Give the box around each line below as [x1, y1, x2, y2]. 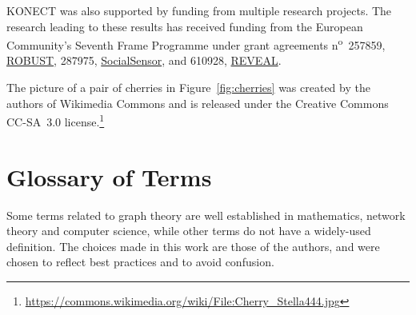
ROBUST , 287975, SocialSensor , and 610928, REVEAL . [6, 52, 282, 69]
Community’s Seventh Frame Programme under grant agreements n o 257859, [6, 34, 386, 53]
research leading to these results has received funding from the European [6, 18, 363, 34]
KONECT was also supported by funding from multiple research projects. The [6, 2, 392, 18]
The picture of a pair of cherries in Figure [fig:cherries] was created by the [6, 79, 370, 96]
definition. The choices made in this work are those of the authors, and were [6, 237, 380, 254]
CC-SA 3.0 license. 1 [6, 111, 105, 130]
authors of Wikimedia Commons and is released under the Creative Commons [6, 94, 389, 111]
